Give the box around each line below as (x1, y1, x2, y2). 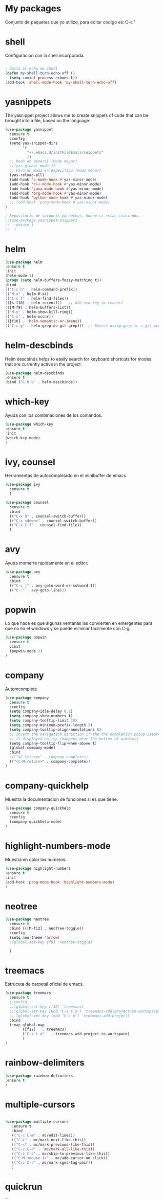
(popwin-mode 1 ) (9, 649, 42, 654)
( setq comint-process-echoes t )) (9, 75, 78, 80)
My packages (5, 3, 61, 14)
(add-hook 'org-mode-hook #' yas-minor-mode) (9, 191, 102, 196)
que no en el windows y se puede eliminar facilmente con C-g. (5, 626, 131, 632)
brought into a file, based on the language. (5, 118, 91, 124)
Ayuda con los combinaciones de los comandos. (5, 412, 102, 418)
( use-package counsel (5, 500, 49, 505)
